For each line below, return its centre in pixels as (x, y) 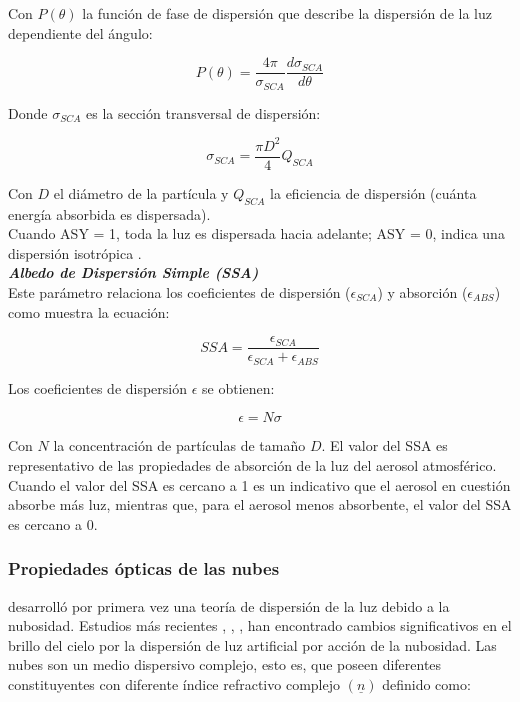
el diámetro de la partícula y (141, 192)
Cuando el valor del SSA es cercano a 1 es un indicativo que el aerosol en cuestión (259, 484)
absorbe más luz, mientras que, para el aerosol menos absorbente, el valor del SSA (260, 504)
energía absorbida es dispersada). (109, 213)
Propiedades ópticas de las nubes (144, 568)
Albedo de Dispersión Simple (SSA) (133, 272)
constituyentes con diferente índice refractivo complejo (174, 683)
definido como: (426, 683)
